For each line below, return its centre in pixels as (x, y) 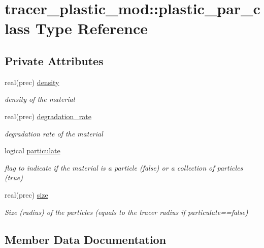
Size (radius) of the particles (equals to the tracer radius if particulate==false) (126, 212)
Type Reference (91, 28)
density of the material (40, 99)
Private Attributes (54, 60)
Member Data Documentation (86, 239)
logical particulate (32, 150)
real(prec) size (26, 194)
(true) (14, 177)
